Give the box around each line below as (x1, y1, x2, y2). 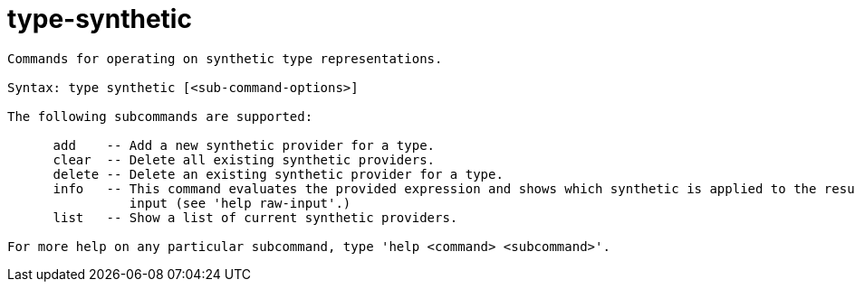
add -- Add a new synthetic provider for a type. (53, 137, 436, 153)
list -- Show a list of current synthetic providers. (53, 210, 458, 225)
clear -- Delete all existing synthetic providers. (53, 152, 436, 167)
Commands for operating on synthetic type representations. (7, 51, 443, 66)
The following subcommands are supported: (7, 108, 313, 124)
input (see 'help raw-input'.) (129, 195, 351, 210)
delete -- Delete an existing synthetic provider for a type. (53, 166, 504, 182)
